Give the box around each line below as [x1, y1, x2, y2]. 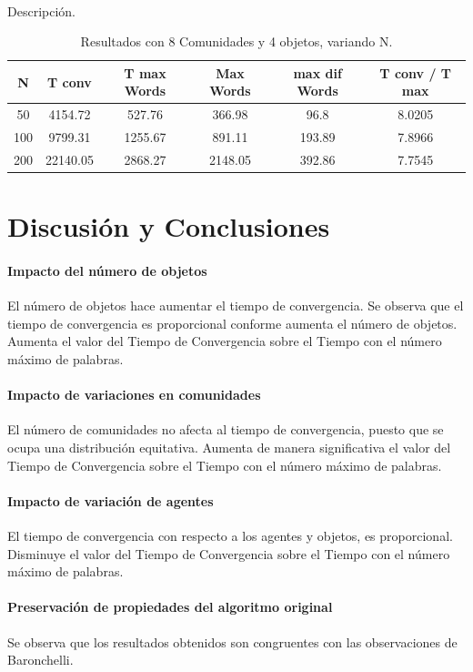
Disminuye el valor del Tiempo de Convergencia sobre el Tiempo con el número [7, 544, 450, 563]
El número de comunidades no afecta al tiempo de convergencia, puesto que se [7, 420, 444, 439]
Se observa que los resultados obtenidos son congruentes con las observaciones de [7, 632, 458, 651]
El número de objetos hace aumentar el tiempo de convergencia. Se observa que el [7, 296, 464, 315]
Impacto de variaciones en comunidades [7, 385, 261, 404]
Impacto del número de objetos [7, 260, 207, 280]
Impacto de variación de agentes [7, 491, 214, 510]
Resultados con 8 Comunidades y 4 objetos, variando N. [80, 32, 393, 51]
